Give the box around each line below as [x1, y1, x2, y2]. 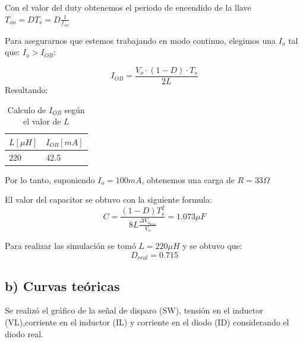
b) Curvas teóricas [5, 276, 120, 295]
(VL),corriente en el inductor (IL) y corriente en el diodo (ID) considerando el [5, 315, 289, 328]
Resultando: [5, 84, 48, 96]
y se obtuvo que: [182, 239, 242, 252]
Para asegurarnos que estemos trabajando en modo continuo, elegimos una [5, 34, 276, 46]
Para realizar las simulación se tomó [5, 239, 136, 252]
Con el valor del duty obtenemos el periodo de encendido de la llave [5, 1, 251, 13]
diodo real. [5, 327, 44, 340]
